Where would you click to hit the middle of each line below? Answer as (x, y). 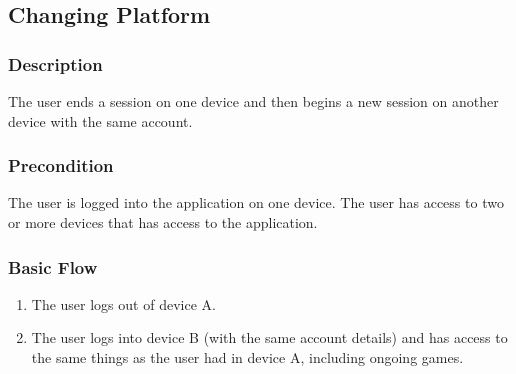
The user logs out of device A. (123, 303)
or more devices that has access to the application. (163, 222)
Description (55, 63)
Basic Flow (53, 266)
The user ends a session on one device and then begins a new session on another (253, 101)
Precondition (61, 165)
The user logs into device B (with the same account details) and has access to (269, 337)
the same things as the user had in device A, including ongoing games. (247, 357)
